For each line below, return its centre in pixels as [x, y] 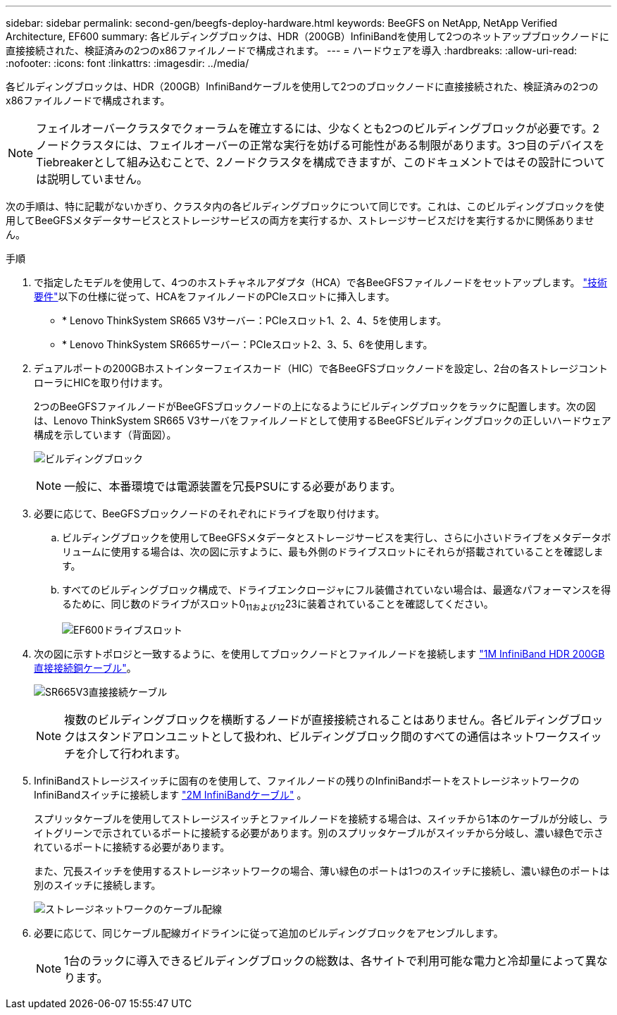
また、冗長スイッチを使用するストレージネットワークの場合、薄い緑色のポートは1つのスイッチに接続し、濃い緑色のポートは [322, 871]
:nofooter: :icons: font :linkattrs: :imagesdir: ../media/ [127, 63]
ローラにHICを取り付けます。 [101, 382]
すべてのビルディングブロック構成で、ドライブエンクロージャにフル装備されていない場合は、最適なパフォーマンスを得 [337, 590]
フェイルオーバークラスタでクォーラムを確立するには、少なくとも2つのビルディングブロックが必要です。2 [318, 128]
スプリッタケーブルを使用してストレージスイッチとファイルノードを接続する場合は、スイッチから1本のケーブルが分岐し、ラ [321, 818]
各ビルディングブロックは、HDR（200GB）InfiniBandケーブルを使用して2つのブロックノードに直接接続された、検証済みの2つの [302, 86]
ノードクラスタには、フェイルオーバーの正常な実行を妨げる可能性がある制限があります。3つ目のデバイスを [320, 145]
